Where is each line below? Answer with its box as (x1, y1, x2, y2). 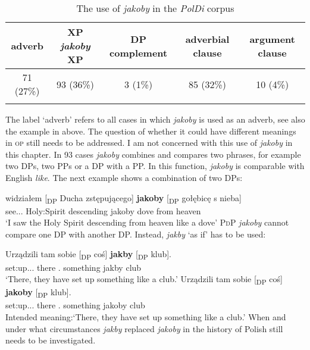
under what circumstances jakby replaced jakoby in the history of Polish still (5, 322, 283, 335)
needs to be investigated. (5, 334, 96, 346)
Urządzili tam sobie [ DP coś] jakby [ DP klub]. (5, 248, 172, 262)
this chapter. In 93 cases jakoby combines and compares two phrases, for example (5, 148, 301, 160)
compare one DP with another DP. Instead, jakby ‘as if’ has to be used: (5, 227, 266, 240)
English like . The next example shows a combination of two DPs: (5, 171, 243, 183)
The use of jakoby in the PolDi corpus (76, 1, 234, 15)
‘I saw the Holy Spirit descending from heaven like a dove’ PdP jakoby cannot (5, 216, 289, 229)
